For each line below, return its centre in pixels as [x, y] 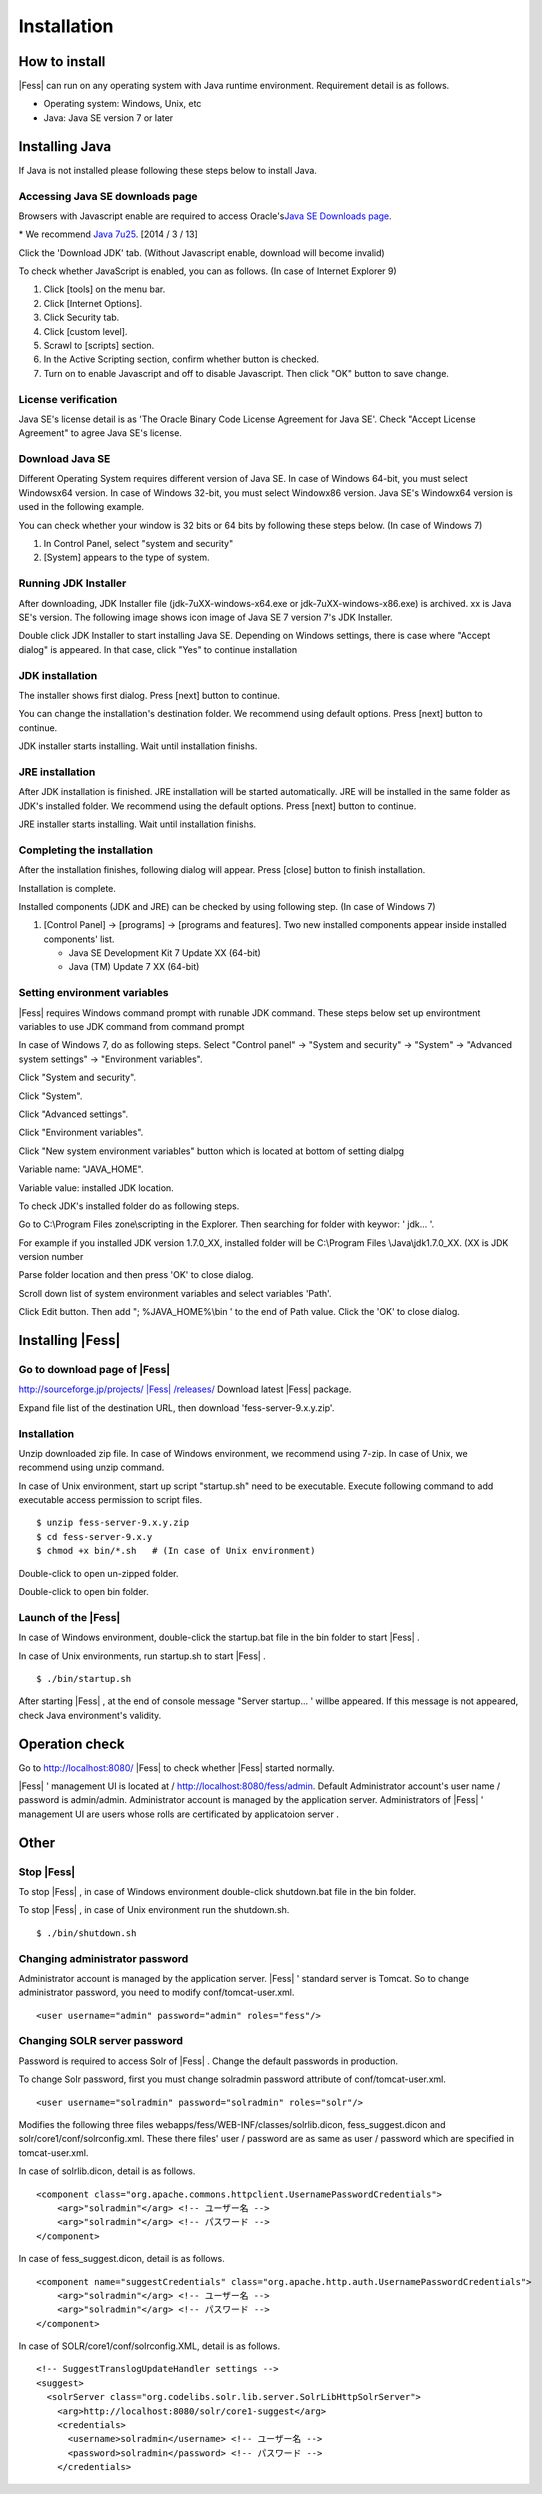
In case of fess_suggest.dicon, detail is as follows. [121, 2259]
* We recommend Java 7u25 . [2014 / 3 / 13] [108, 234]
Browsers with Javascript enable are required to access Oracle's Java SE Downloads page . [205, 216]
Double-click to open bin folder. [83, 1592]
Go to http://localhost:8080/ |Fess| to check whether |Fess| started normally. [176, 1767]
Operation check [71, 1743]
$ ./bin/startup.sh [84, 1678]
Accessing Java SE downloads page [108, 196]
